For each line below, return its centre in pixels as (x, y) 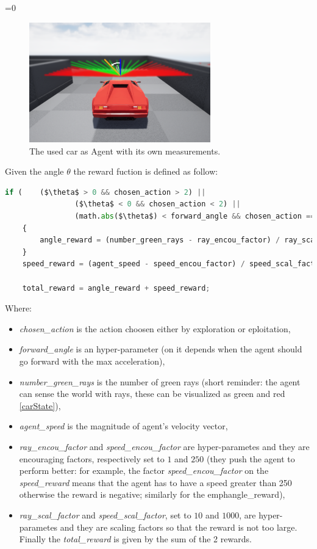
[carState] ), (40, 405)
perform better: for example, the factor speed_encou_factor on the (144, 471)
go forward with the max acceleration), (92, 361)
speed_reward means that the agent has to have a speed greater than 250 (155, 482)
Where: (18, 308)
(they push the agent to (251, 458)
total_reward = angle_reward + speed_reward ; (116, 288)
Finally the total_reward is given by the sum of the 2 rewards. (135, 539)
